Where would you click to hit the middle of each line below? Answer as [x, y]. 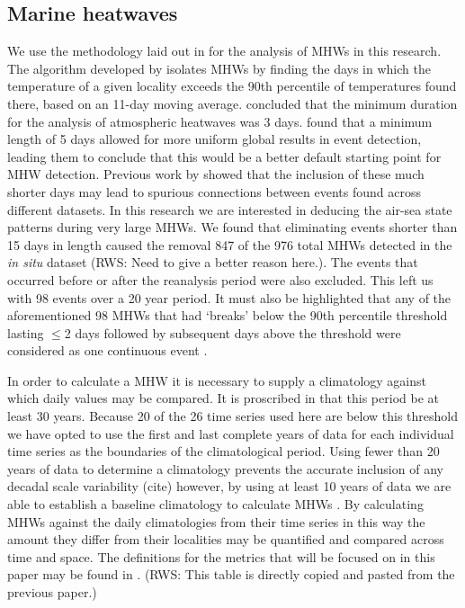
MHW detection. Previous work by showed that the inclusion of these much [216, 174]
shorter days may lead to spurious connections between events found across [215, 191]
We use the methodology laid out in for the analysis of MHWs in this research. [224, 51]
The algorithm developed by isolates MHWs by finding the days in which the [219, 68]
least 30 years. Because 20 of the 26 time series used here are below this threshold [233, 416]
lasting [26, 332]
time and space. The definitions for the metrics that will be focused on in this [221, 556]
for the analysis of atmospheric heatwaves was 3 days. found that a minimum [220, 121]
